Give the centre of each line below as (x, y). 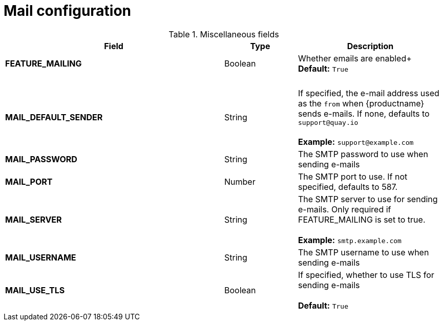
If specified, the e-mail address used (368, 93)
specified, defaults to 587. (348, 187)
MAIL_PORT (29, 181)
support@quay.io (328, 122)
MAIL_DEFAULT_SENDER (54, 117)
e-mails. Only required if (344, 209)
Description (370, 46)
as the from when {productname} (361, 103)
